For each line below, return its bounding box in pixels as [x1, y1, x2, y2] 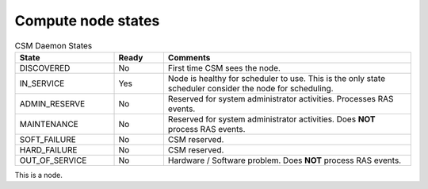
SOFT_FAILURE [19, 133, 77, 145]
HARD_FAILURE [19, 144, 78, 155]
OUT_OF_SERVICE [19, 155, 87, 166]
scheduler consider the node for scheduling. [167, 83, 334, 94]
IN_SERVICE [19, 78, 65, 89]
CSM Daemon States [14, 40, 93, 51]
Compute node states [14, 12, 160, 29]
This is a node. [14, 170, 63, 179]
